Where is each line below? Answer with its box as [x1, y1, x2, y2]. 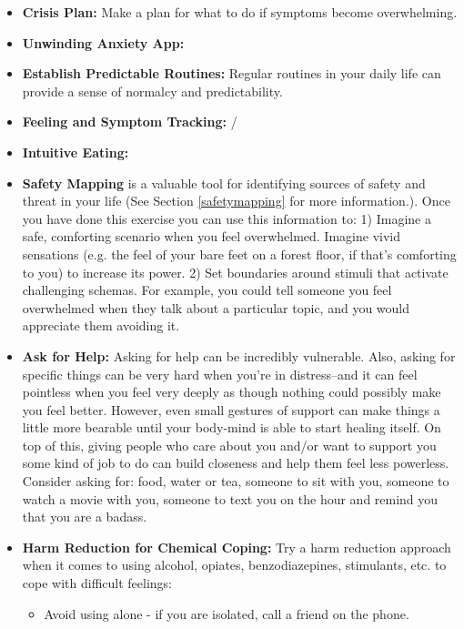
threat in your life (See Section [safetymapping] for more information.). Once [22, 191, 450, 210]
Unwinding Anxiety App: [22, 33, 185, 52]
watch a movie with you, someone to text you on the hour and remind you [22, 489, 439, 508]
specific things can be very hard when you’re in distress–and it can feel [22, 364, 418, 383]
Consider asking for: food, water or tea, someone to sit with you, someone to [22, 472, 449, 491]
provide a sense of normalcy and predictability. [22, 81, 283, 100]
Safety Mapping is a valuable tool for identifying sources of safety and [22, 173, 426, 192]
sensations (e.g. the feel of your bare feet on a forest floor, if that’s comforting [22, 244, 457, 263]
